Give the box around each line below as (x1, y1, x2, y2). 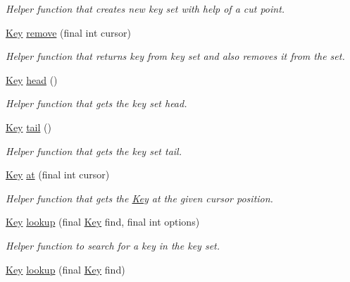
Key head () (6, 72, 58, 87)
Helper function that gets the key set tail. (6, 143, 182, 158)
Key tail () (6, 119, 51, 134)
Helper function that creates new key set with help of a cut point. (6, 1, 285, 16)
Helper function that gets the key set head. (6, 96, 187, 111)
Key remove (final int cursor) (6, 25, 131, 39)
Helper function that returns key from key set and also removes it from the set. (6, 49, 345, 63)
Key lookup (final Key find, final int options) (6, 214, 200, 229)
